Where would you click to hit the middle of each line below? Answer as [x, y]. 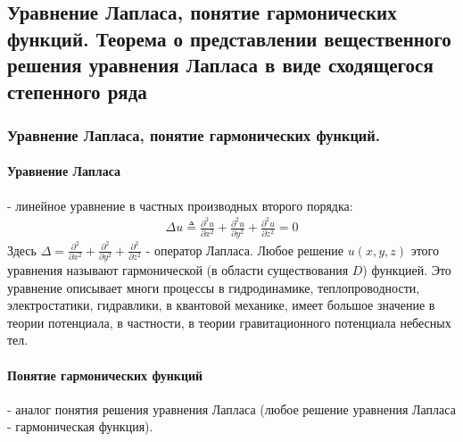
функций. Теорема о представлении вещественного [229, 38]
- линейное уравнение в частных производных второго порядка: [180, 205]
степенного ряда [77, 91]
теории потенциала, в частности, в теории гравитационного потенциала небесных [229, 322]
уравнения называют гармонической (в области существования [178, 270]
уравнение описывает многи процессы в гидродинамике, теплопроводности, [214, 287]
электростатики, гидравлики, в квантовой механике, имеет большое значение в [221, 305]
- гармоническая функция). [80, 426]
